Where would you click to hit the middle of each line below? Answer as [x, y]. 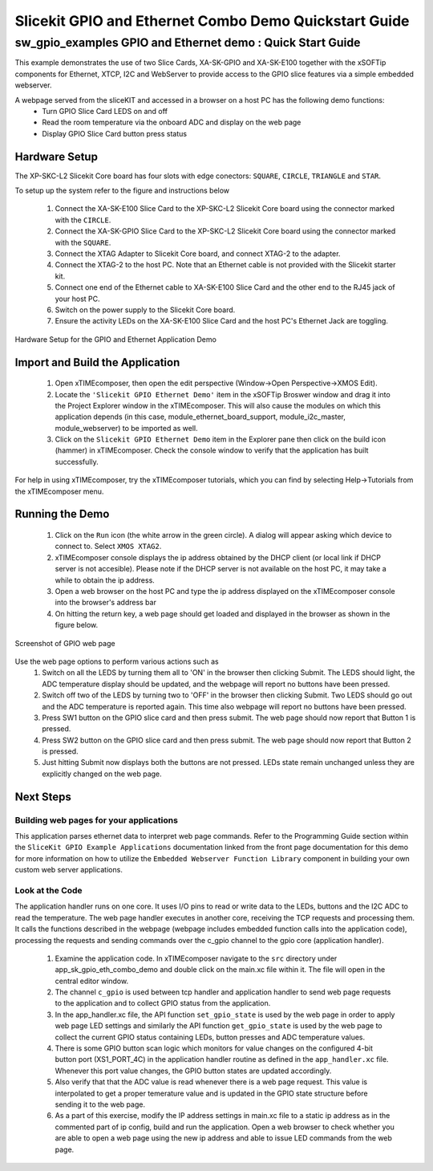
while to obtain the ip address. [105, 580]
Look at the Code [49, 890]
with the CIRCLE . [83, 220]
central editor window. [91, 981]
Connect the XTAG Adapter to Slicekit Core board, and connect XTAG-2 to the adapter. [198, 254]
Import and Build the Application [97, 362]
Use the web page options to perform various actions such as [117, 661]
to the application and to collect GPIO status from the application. [163, 1003]
